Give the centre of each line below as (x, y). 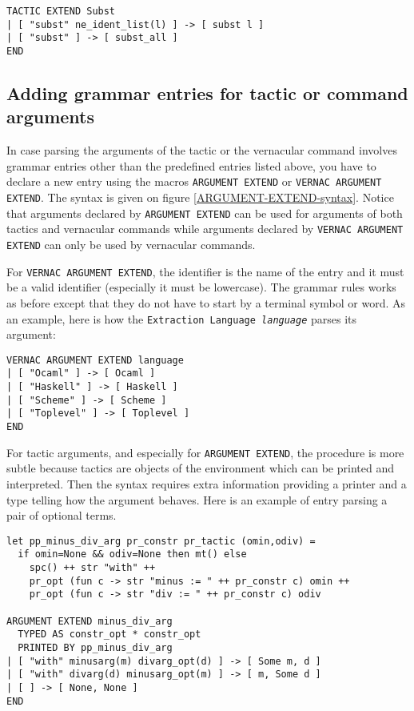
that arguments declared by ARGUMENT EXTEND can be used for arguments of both (205, 213)
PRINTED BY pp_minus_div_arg (95, 648)
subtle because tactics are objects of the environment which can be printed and (200, 468)
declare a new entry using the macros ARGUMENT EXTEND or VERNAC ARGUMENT (194, 181)
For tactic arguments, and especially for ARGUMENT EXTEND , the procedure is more (205, 452)
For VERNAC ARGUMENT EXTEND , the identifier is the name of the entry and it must (205, 271)
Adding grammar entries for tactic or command (207, 93)
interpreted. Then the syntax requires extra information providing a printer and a (207, 483)
